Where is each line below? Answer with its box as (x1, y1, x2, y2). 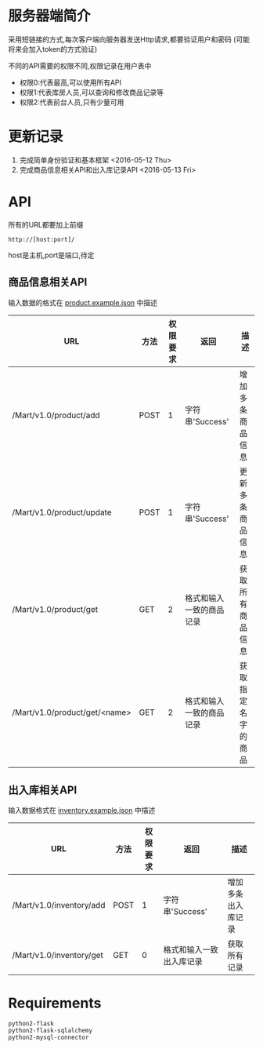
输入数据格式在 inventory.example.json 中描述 (8, 806, 156, 815)
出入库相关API (8, 784, 77, 797)
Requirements (8, 994, 102, 1012)
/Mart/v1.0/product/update (12, 507, 112, 518)
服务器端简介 (8, 7, 92, 25)
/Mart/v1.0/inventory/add (12, 900, 106, 911)
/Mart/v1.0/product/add (12, 410, 100, 421)
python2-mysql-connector (8, 1033, 89, 1042)
